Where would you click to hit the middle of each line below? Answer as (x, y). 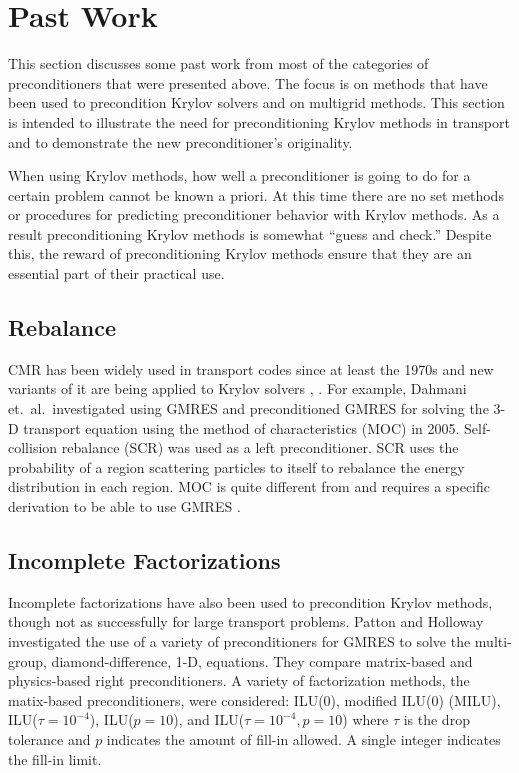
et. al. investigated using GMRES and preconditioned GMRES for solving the (248, 408)
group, (27, 660)
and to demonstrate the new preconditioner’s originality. (180, 141)
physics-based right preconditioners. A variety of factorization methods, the (239, 680)
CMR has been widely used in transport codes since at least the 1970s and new (251, 368)
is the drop (436, 719)
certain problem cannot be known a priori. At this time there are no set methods (256, 194)
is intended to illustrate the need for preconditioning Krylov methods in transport (259, 121)
